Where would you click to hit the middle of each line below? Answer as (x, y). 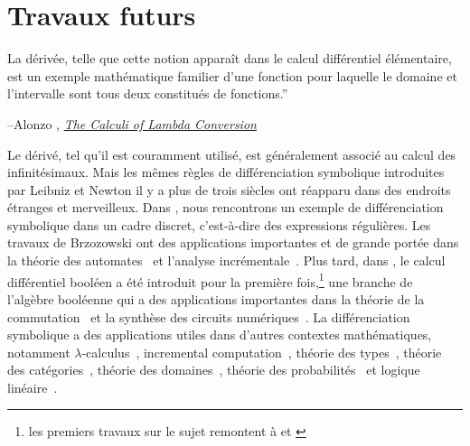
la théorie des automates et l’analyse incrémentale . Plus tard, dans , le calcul (226, 260)
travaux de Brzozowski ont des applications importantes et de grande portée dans (233, 242)
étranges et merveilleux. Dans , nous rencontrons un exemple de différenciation (226, 207)
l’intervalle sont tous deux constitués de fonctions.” (148, 93)
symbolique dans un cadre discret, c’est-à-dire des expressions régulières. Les (219, 224)
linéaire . (33, 387)
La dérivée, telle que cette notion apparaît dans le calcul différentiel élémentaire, (230, 58)
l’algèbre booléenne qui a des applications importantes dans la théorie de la (216, 298)
